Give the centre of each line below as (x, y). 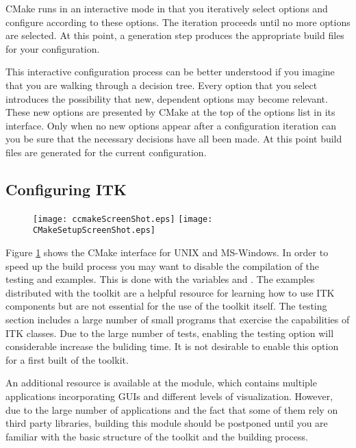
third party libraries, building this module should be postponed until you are (167, 423)
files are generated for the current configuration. (106, 152)
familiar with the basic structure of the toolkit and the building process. (157, 436)
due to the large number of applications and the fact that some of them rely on (172, 409)
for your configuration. (53, 48)
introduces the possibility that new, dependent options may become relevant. (167, 98)
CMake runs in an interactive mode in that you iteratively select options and (167, 8)
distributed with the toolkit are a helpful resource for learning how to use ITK (170, 292)
